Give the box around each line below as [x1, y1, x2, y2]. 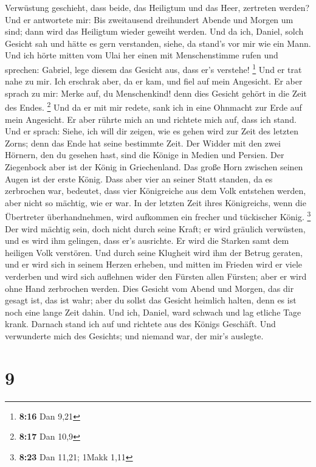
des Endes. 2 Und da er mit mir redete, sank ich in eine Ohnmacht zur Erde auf [5, 99, 302, 114]
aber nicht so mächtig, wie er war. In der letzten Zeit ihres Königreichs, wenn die [5, 196, 306, 209]
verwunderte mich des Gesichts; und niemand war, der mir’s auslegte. [5, 330, 264, 342]
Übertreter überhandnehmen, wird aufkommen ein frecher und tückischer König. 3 [5, 209, 311, 223]
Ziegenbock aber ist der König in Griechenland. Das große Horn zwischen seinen [5, 161, 303, 173]
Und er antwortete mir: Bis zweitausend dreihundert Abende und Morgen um [5, 13, 294, 26]
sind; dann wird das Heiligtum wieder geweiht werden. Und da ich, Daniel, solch [5, 25, 304, 38]
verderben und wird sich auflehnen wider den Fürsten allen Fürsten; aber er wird [5, 270, 307, 283]
